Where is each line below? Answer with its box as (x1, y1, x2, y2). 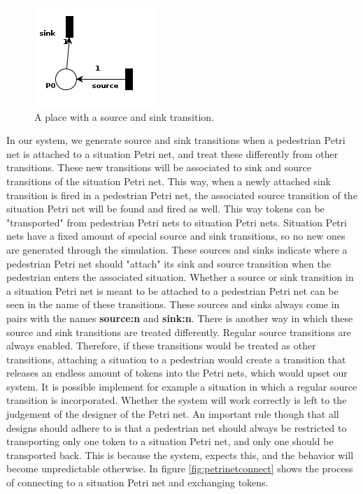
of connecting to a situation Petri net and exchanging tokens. (6, 475, 269, 490)
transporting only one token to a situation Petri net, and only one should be (6, 434, 334, 449)
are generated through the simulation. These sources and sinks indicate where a (6, 242, 348, 256)
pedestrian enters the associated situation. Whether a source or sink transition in (6, 270, 354, 284)
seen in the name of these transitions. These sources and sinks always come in (6, 297, 340, 312)
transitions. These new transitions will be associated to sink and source (6, 160, 311, 175)
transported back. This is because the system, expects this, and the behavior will (6, 447, 354, 462)
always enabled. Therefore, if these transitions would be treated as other (6, 338, 316, 353)
